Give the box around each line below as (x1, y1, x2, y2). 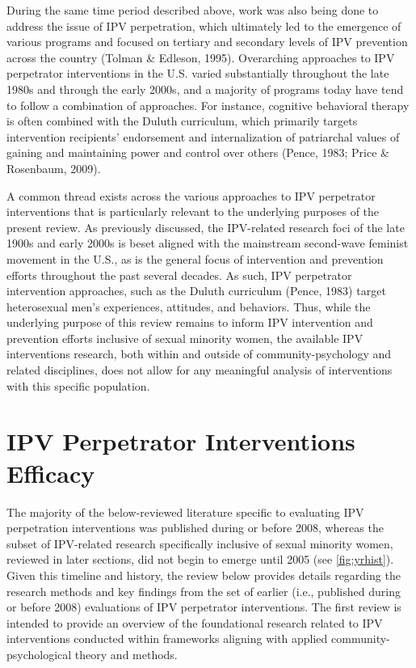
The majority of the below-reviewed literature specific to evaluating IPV (6, 503, 364, 520)
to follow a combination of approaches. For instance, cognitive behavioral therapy (6, 96, 410, 113)
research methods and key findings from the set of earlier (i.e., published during (6, 582, 401, 599)
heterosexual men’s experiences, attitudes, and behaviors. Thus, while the (6, 298, 371, 315)
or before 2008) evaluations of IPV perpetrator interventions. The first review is (6, 598, 401, 615)
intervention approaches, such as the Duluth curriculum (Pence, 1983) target (6, 282, 386, 299)
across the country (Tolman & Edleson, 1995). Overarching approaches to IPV (6, 49, 395, 66)
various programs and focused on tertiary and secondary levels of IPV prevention (6, 33, 408, 50)
